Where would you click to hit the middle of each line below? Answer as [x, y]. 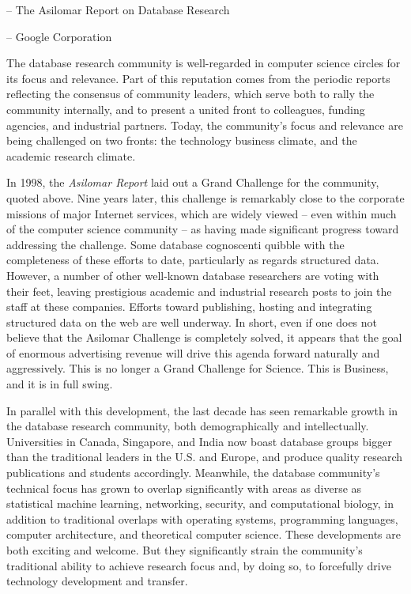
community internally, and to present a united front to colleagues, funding [186, 109]
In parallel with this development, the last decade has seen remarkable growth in [202, 410]
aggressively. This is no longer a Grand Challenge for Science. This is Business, [198, 368]
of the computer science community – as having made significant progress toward [203, 229]
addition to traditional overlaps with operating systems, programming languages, [202, 518]
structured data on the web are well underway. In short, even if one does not [192, 322]
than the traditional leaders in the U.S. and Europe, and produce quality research [205, 457]
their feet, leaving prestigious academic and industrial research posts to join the [199, 291]
